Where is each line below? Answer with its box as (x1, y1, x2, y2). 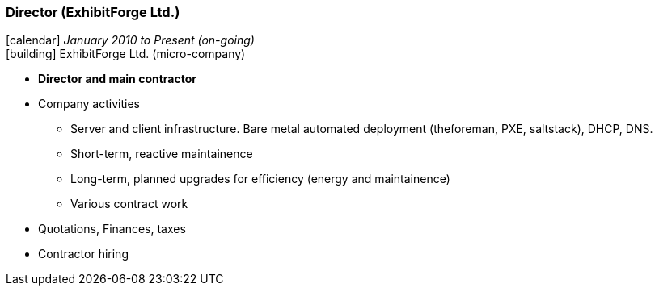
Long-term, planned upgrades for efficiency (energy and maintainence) (70, 172, 450, 186)
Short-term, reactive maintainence (70, 147, 253, 161)
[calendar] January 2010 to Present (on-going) (6, 33, 255, 48)
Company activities (38, 97, 140, 111)
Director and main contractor (38, 72, 196, 86)
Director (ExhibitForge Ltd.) (6, 4, 180, 20)
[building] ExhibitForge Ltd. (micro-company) (6, 47, 246, 61)
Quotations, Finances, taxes (38, 222, 186, 236)
